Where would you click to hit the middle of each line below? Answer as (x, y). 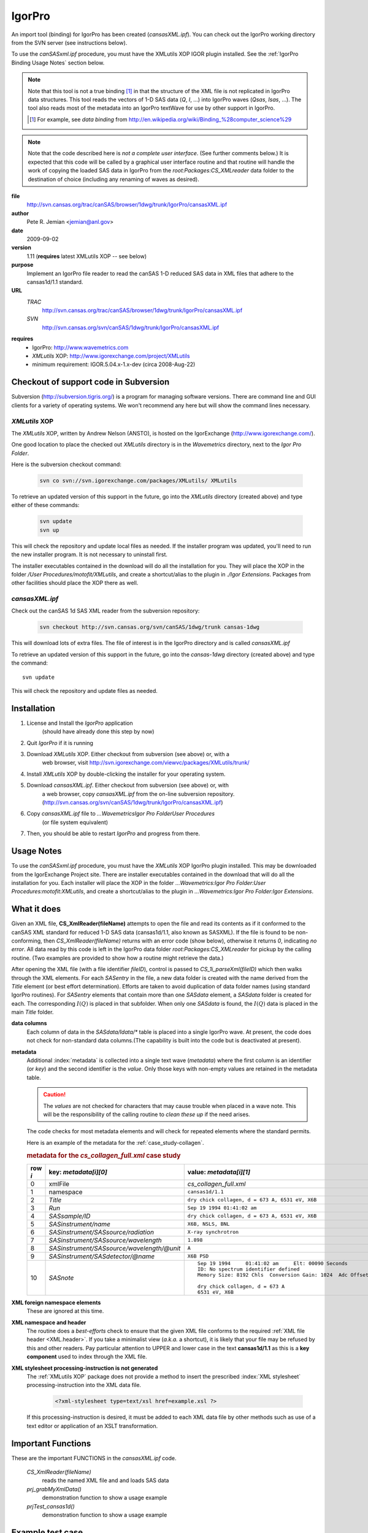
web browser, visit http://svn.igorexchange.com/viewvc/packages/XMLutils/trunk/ (146, 763)
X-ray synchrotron (213, 1232)
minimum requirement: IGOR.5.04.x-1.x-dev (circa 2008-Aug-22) (114, 364)
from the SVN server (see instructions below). (69, 42)
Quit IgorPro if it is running (60, 743)
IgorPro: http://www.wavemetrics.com (80, 347)
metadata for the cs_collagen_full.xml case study (104, 1155)
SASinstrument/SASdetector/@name (102, 1256)
